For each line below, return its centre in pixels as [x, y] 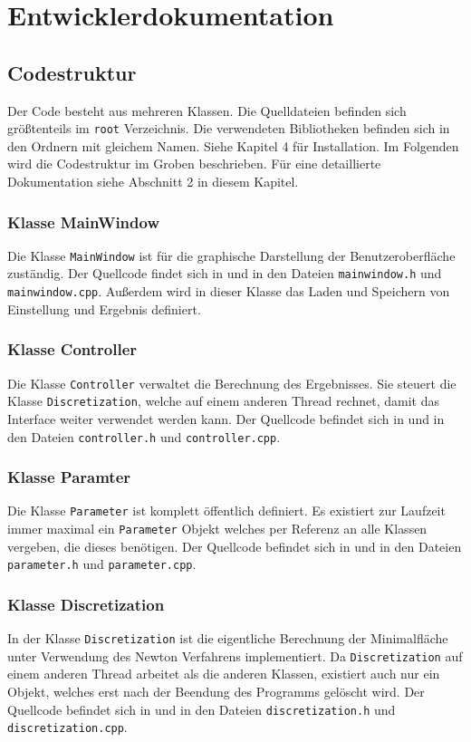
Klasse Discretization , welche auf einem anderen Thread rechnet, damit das [223, 401]
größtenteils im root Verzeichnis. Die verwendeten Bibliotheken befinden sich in [229, 128]
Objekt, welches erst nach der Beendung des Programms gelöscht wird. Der [216, 692]
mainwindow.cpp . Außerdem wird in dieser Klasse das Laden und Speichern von [229, 291]
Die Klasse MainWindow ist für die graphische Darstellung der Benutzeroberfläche [231, 255]
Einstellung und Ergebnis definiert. [104, 308]
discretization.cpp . [67, 727]
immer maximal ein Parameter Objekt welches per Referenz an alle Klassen [217, 529]
